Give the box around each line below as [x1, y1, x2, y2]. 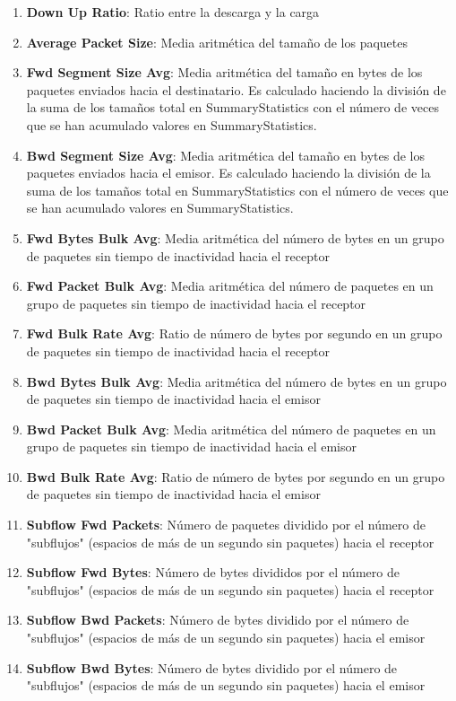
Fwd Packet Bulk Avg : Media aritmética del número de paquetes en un [26, 276, 434, 295]
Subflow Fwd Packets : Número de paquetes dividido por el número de [26, 515, 426, 534]
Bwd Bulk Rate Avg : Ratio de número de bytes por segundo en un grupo [26, 467, 445, 486]
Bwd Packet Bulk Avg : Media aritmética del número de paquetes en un [26, 419, 436, 438]
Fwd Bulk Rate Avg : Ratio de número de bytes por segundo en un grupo [26, 324, 443, 343]
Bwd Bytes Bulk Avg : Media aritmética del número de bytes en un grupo [26, 372, 447, 390]
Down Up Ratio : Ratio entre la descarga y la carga [26, 3, 320, 21]
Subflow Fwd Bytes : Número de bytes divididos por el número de [26, 563, 400, 582]
